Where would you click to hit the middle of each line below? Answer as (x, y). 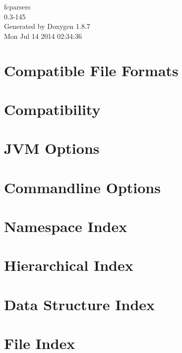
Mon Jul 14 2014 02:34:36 (43, 36)
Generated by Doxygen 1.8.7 (47, 26)
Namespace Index (66, 226)
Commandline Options (82, 187)
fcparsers (17, 6)
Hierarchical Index (69, 265)
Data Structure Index (80, 304)
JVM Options (52, 148)
